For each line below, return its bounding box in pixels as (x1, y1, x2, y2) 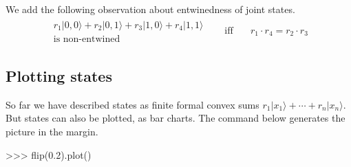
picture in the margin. (6, 124, 98, 139)
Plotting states (6, 65, 112, 87)
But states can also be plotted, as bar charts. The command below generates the (6, 111, 345, 125)
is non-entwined (53, 34, 120, 44)
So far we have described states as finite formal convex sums (6, 97, 259, 111)
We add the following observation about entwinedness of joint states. (6, 2, 295, 16)
